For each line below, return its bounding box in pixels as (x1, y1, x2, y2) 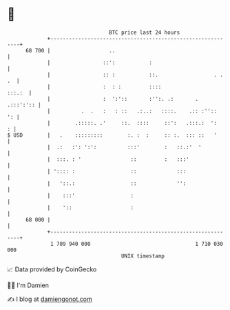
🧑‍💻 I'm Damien (7, 281, 50, 289)
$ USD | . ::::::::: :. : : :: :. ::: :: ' (7, 131, 217, 139)
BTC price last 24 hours (109, 29, 180, 36)
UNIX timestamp (121, 252, 165, 260)
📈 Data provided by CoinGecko (7, 265, 97, 273)
